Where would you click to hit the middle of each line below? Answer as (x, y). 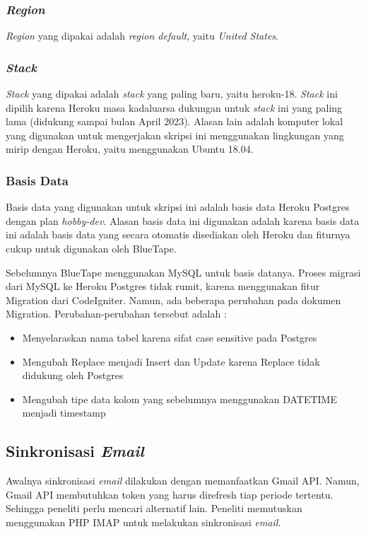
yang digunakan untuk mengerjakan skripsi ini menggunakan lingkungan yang (175, 135)
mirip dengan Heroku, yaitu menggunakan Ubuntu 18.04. (130, 149)
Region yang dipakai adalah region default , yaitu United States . (142, 36)
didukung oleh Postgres (73, 375)
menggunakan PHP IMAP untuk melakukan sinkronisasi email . (143, 522)
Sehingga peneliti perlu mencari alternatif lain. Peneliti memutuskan (154, 508)
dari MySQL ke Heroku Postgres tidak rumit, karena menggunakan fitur (163, 286)
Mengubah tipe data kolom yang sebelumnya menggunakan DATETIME (179, 399)
